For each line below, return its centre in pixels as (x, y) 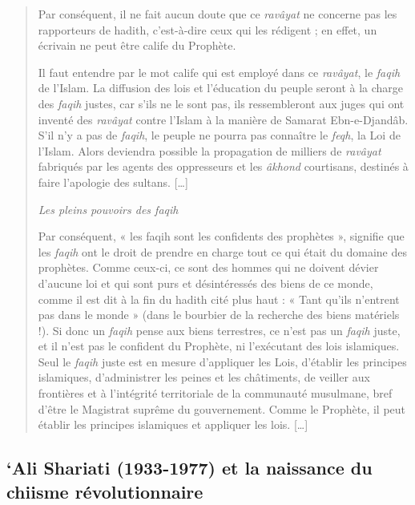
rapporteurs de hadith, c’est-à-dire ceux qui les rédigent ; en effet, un (207, 29)
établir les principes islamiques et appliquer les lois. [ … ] (173, 424)
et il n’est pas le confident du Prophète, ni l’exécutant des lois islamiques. (219, 346)
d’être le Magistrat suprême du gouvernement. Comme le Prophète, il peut (222, 408)
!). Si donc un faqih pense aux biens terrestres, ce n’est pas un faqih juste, (219, 330)
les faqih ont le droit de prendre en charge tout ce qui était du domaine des (222, 251)
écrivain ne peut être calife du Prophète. (137, 45)
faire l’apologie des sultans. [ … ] (113, 182)
